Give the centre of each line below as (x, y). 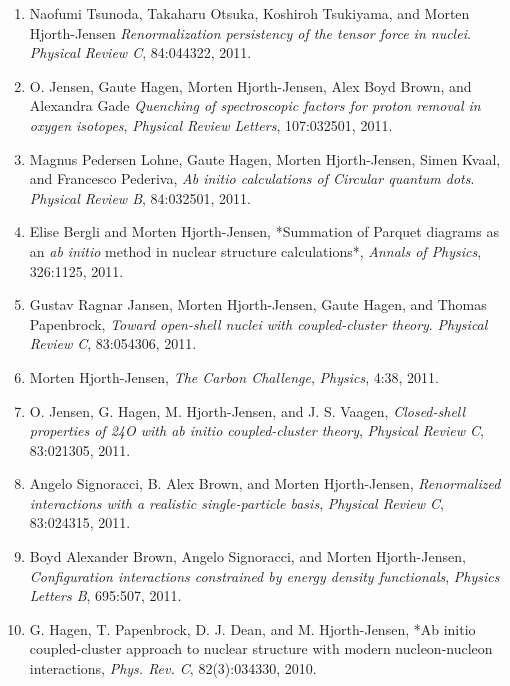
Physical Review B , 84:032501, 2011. (140, 197)
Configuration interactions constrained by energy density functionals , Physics (264, 575)
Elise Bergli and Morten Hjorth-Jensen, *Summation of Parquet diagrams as (264, 231)
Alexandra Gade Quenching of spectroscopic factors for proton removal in (255, 105)
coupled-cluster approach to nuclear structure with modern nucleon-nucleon (261, 648)
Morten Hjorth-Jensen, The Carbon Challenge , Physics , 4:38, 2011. (234, 376)
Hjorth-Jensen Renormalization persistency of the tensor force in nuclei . (250, 32)
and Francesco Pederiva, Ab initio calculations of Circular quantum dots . (252, 178)
